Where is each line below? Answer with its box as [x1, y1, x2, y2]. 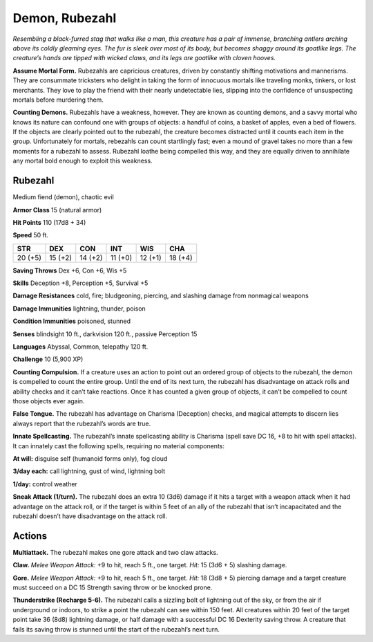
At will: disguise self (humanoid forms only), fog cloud [12, 454, 168, 463]
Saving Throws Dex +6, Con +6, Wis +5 [12, 266, 127, 275]
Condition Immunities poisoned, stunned [12, 317, 131, 325]
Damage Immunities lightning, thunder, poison [12, 304, 146, 313]
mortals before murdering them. [12, 95, 104, 104]
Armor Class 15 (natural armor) [12, 205, 102, 214]
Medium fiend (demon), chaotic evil [12, 193, 114, 201]
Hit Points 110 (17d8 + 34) [12, 218, 86, 226]
